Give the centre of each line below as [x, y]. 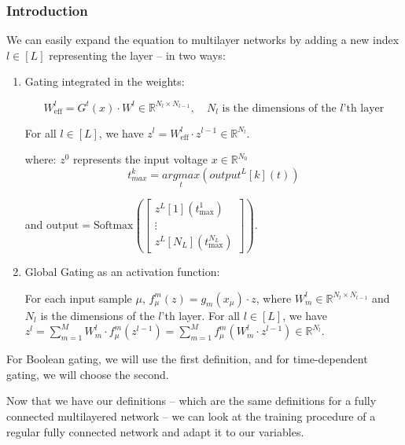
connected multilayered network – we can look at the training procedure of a [191, 416]
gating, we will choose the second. [88, 374]
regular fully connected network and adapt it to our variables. [155, 431]
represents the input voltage [140, 159]
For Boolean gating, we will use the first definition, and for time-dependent [187, 359]
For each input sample [78, 298]
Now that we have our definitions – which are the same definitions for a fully [191, 401]
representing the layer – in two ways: [137, 55]
